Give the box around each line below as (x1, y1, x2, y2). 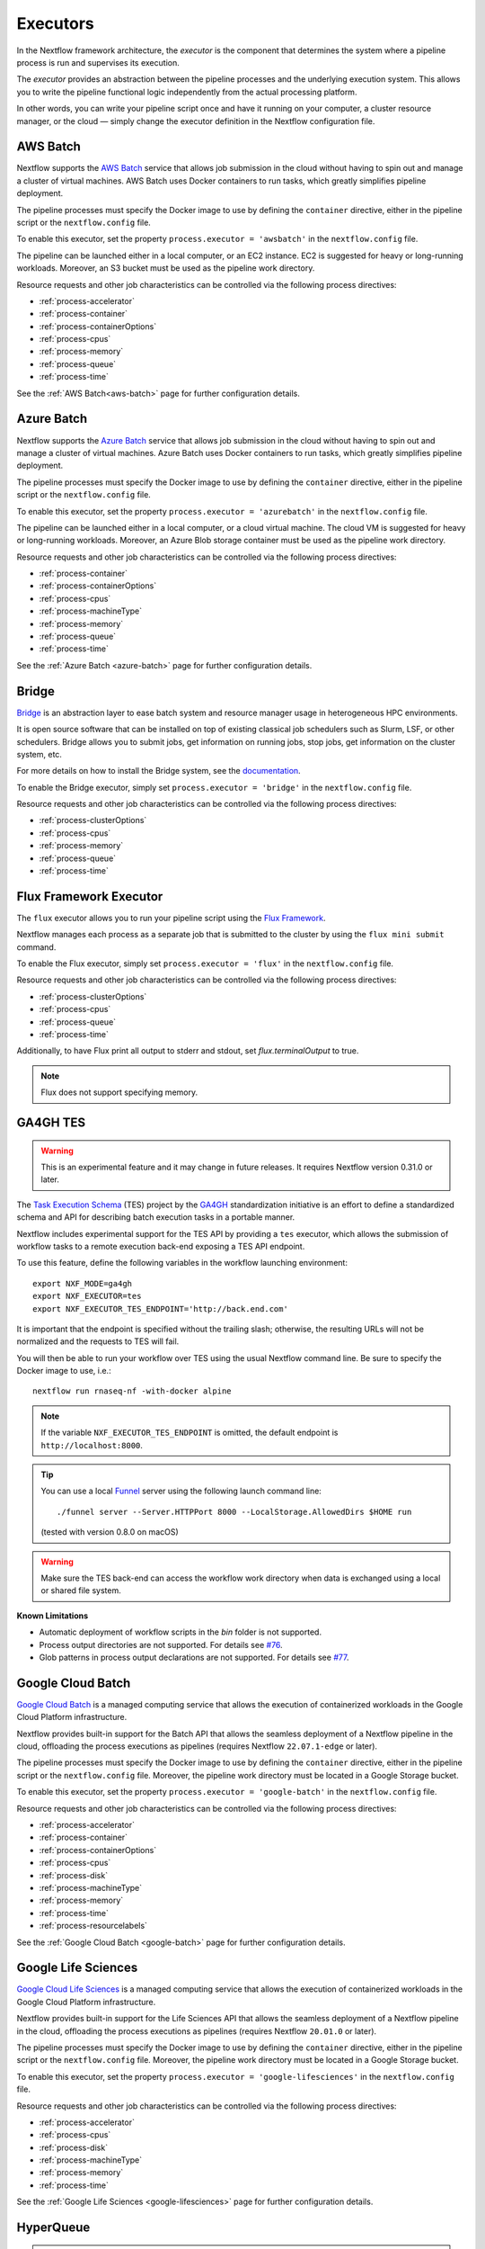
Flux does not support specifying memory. (40, 1087, 198, 1098)
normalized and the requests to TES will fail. (16, 1336, 180, 1347)
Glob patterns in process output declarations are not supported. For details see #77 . (39, 1652, 349, 1662)
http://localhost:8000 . (40, 1439, 144, 1450)
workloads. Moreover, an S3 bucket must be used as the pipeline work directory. (16, 263, 315, 273)
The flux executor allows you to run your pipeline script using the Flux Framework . (16, 912, 326, 923)
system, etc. (16, 748, 63, 759)
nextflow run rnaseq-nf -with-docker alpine (32, 1386, 233, 1396)
